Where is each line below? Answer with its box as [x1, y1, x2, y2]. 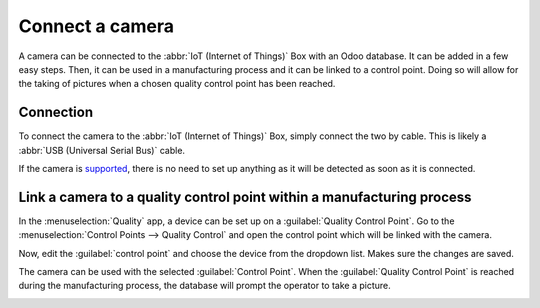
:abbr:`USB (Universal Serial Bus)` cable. [18, 144, 185, 156]
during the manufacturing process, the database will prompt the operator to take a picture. [18, 280, 392, 292]
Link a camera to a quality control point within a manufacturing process [18, 188, 472, 205]
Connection [18, 104, 94, 121]
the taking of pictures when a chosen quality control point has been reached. [18, 78, 336, 90]
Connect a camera [18, 15, 175, 37]
